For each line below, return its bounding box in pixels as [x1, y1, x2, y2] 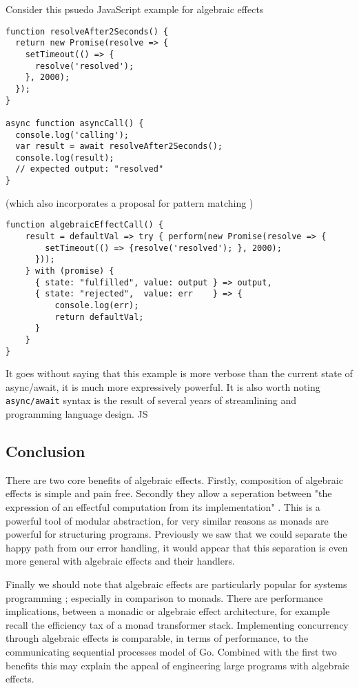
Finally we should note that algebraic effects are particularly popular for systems [6, 577, 347, 591]
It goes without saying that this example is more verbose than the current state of [6, 366, 353, 381]
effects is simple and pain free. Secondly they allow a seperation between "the [6, 486, 332, 500]
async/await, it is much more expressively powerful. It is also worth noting [6, 379, 320, 394]
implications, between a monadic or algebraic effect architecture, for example [6, 604, 330, 618]
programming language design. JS [6, 407, 148, 421]
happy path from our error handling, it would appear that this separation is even [6, 540, 348, 554]
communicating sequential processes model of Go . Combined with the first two [6, 645, 337, 659]
